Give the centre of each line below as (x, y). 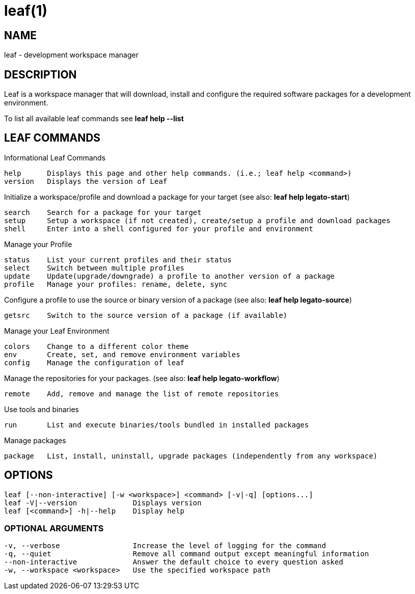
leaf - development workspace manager (71, 55)
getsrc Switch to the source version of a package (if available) (146, 315)
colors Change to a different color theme (96, 346)
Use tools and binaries (41, 409)
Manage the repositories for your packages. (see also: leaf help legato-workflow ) (142, 378)
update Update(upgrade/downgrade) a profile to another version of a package (170, 276)
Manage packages (35, 440)
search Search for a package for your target (103, 212)
